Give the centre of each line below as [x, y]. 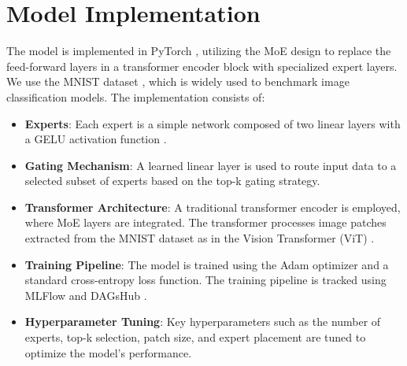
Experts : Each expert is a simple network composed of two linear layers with [213, 123]
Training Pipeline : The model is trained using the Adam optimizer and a [207, 264]
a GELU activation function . [96, 139]
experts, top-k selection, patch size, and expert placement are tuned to [195, 337]
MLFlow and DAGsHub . [86, 295]
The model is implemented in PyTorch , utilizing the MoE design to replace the [199, 51]
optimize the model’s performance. [108, 352]
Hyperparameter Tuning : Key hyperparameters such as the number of [203, 322]
